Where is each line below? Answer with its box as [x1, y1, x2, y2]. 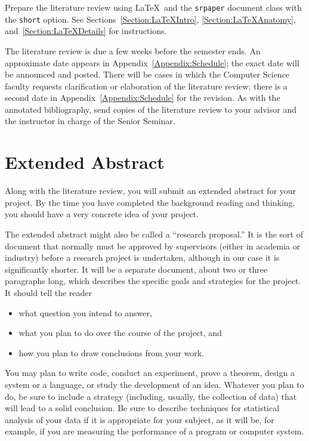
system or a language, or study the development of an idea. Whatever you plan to [5, 378, 304, 390]
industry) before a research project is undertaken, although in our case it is [5, 251, 280, 264]
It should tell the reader [5, 286, 92, 298]
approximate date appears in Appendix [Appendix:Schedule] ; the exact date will [5, 56, 299, 69]
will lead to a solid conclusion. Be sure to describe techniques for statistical [5, 402, 280, 414]
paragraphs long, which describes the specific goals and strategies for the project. [5, 275, 301, 287]
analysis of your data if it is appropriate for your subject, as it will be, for [5, 413, 274, 425]
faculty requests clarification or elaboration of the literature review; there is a [5, 79, 288, 92]
